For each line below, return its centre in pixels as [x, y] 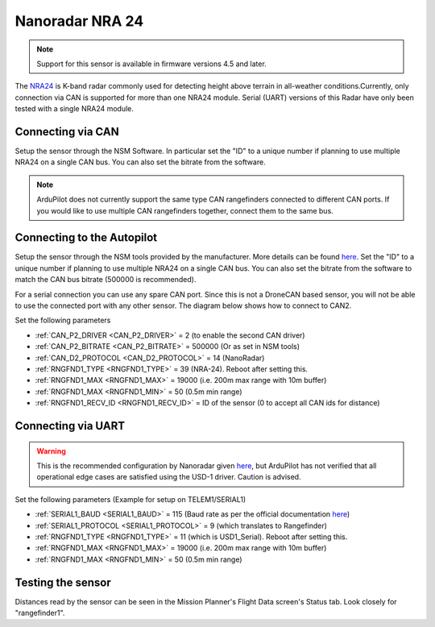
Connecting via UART [70, 426]
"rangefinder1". [40, 613]
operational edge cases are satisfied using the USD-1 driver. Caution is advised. [169, 477]
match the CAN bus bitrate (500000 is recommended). [106, 280]
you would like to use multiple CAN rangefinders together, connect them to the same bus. [185, 210]
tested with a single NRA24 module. [75, 109]
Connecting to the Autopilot [86, 238]
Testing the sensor [63, 582]
